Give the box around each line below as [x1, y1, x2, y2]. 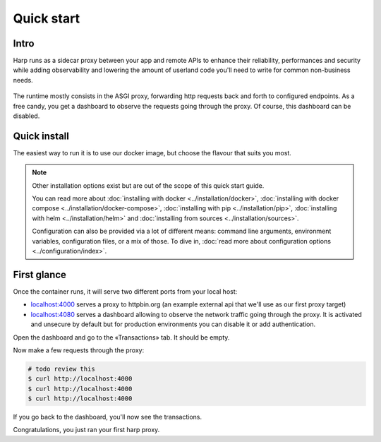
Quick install [13, 130, 70, 142]
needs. [13, 76, 33, 84]
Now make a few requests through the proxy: [13, 346, 145, 354]
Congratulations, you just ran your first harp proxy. [13, 426, 160, 434]
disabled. [13, 112, 40, 120]
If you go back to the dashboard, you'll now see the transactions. [13, 413, 202, 422]
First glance [13, 268, 67, 280]
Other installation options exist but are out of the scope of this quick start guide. [32, 181, 265, 190]
